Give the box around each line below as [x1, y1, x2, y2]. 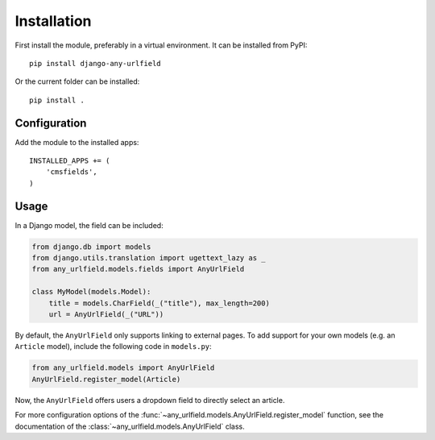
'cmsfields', [45, 168, 97, 176]
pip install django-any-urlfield [29, 59, 161, 68]
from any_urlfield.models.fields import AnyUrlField [31, 264, 245, 274]
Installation [14, 12, 92, 30]
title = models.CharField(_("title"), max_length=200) [48, 298, 270, 308]
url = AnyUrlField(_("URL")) [48, 310, 164, 319]
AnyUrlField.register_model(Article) [31, 375, 181, 384]
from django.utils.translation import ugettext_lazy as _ [31, 254, 266, 263]
